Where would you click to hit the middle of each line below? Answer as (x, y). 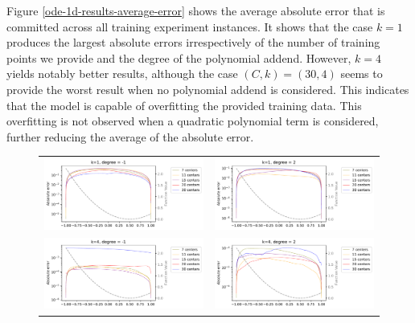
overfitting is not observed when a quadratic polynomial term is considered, (193, 121)
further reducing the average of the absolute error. (130, 136)
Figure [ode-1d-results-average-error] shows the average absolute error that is (196, 10)
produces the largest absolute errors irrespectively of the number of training (193, 42)
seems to (362, 74)
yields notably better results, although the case (122, 74)
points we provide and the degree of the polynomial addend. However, (179, 57)
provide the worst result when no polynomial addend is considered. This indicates (208, 89)
